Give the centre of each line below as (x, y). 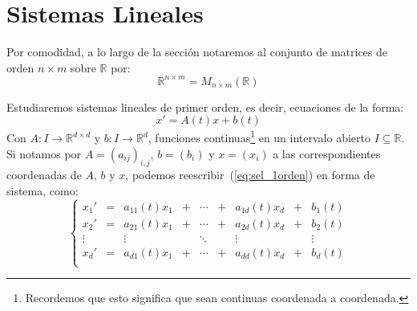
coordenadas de (44, 175)
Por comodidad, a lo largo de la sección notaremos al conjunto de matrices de (197, 52)
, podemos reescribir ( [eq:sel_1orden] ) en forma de (250, 175)
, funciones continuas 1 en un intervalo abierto (259, 137)
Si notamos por (44, 153)
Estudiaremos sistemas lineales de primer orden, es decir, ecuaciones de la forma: (205, 106)
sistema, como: (43, 191)
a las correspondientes (327, 153)
